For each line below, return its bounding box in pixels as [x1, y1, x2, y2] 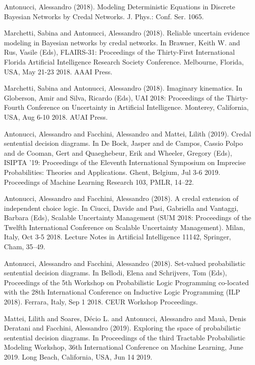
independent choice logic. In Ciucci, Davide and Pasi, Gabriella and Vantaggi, [4, 202, 239, 213]
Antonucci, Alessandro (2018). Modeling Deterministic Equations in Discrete [4, 1, 235, 11]
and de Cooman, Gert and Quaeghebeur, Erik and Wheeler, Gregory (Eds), [4, 147, 232, 158]
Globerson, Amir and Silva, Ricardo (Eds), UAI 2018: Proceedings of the [4, 92, 224, 102]
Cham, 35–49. [4, 241, 45, 252]
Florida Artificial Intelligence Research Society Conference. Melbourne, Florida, [4, 56, 244, 66]
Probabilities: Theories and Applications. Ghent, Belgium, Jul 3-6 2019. [4, 166, 221, 177]
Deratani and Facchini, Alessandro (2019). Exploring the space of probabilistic [4, 323, 241, 333]
